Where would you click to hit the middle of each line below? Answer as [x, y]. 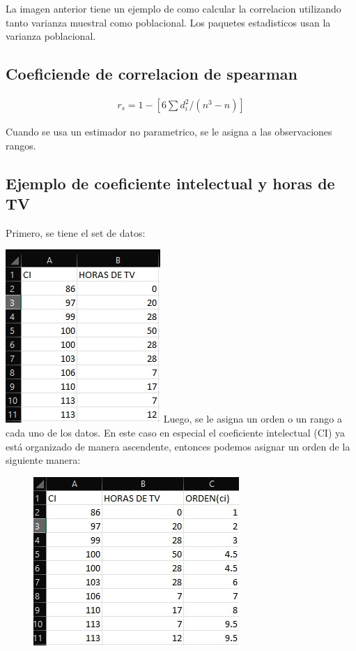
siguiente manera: [43, 460]
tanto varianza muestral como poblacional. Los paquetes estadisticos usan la [168, 22]
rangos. [21, 145]
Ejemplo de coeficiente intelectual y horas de [170, 183]
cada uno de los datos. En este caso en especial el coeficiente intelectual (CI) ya [175, 432]
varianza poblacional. [51, 36]
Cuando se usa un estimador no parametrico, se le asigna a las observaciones [169, 132]
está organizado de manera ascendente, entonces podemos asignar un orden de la [178, 446]
